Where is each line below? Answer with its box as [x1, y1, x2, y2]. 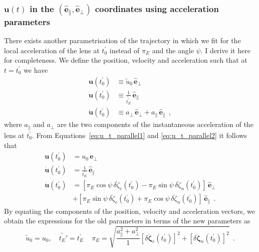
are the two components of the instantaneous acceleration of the [57, 119, 253, 130]
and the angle [152, 45, 194, 55]
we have [24, 64, 48, 75]
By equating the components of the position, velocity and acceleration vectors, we [4, 205, 255, 216]
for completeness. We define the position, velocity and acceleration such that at [4, 55, 247, 65]
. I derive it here [200, 45, 250, 55]
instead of [109, 45, 140, 55]
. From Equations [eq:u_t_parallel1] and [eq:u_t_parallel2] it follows [32, 130, 247, 140]
